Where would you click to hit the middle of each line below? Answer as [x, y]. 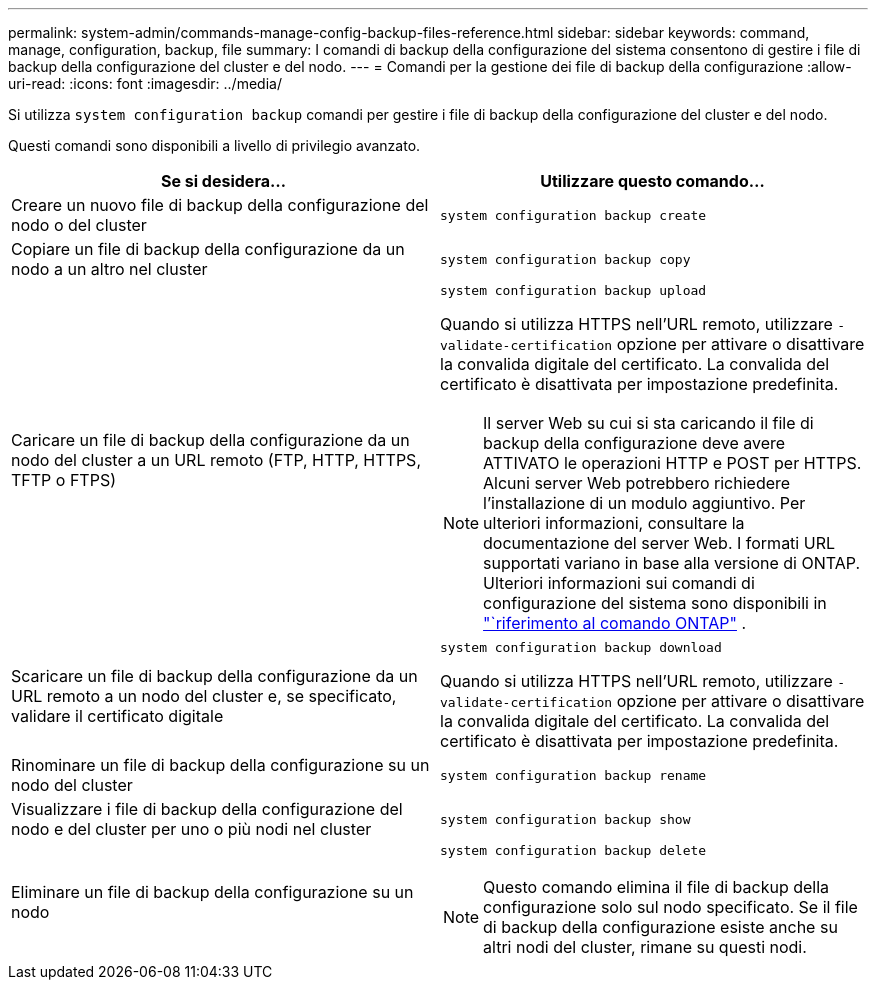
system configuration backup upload [573, 290]
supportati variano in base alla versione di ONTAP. [672, 563]
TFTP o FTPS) [64, 479]
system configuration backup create [573, 215]
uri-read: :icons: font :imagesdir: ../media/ [145, 83]
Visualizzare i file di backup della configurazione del [207, 809]
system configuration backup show [565, 819]
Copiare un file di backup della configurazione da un [208, 249]
